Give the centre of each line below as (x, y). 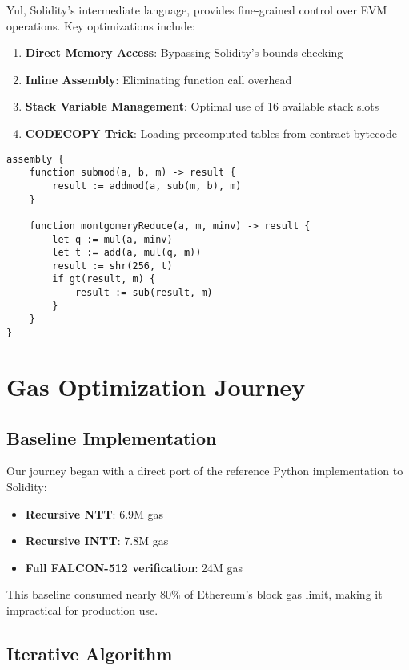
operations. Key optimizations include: (101, 25)
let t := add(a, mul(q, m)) (127, 253)
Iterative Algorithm (90, 653)
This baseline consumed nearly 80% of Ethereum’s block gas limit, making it (194, 594)
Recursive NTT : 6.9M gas (94, 513)
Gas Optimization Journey (156, 386)
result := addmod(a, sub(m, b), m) (147, 186)
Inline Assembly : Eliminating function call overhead (158, 79)
